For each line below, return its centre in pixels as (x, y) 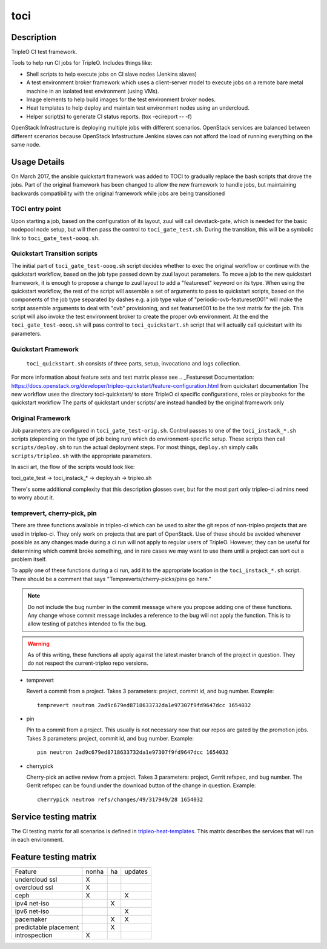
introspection (34, 935)
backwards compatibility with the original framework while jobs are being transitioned (118, 193)
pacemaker (31, 919)
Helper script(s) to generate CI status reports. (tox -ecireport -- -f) (109, 116)
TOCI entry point (36, 209)
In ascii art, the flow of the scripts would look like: (73, 467)
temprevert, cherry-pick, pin (54, 513)
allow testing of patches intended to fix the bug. (87, 624)
